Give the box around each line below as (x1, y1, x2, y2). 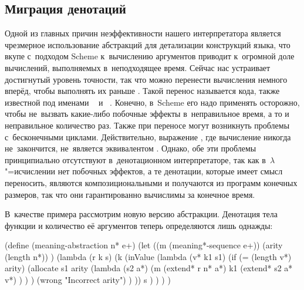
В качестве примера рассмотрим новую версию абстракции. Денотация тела (5, 208, 278, 220)
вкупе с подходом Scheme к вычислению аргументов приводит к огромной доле (5, 50, 295, 62)
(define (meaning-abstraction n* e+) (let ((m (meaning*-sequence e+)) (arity (5, 239, 283, 251)
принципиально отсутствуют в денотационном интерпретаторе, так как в (5, 153, 266, 166)
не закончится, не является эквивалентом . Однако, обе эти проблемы (5, 142, 256, 154)
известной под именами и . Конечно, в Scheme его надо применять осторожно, (5, 96, 300, 108)
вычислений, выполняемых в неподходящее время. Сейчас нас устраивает (5, 61, 271, 73)
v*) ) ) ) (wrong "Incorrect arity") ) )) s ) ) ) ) (5, 274, 171, 286)
